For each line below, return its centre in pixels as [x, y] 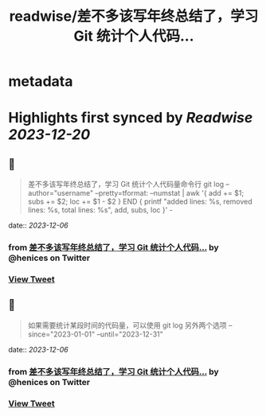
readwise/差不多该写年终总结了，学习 [134, 16]
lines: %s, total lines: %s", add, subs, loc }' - [100, 210]
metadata [41, 82]
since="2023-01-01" [61, 334]
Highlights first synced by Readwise [131, 118]
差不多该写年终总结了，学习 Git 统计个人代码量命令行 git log [126, 185]
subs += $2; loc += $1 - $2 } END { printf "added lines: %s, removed [140, 202]
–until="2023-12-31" [130, 334]
